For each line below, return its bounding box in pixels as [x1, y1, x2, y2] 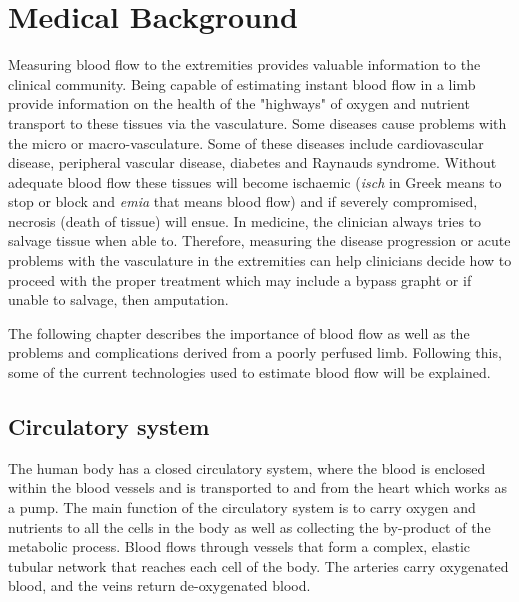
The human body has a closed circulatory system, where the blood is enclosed [8, 457, 486, 478]
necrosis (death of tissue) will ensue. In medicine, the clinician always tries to [8, 210, 482, 231]
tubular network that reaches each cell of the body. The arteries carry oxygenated [8, 555, 509, 576]
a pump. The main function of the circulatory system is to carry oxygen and [8, 497, 476, 518]
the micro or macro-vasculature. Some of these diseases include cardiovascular [8, 132, 484, 153]
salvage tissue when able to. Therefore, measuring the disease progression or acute [8, 230, 511, 251]
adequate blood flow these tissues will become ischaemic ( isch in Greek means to [8, 171, 502, 192]
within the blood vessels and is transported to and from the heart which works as [8, 477, 507, 498]
